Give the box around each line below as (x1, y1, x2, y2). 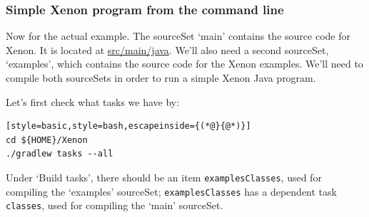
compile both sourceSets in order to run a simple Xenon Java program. (6, 70, 316, 85)
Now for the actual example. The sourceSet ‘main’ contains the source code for (6, 28, 350, 43)
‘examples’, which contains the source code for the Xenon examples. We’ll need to (6, 56, 363, 71)
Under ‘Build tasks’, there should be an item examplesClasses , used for (6, 169, 322, 184)
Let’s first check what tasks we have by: (6, 94, 180, 109)
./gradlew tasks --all (6, 149, 113, 159)
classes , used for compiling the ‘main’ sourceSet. (6, 198, 223, 213)
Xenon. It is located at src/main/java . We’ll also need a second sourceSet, (6, 42, 329, 57)
